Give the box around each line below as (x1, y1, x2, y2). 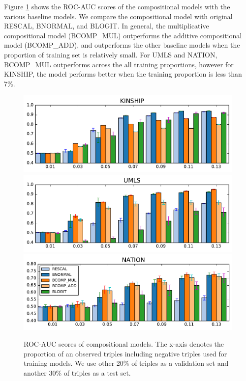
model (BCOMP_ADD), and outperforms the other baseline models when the (4, 40, 240, 50)
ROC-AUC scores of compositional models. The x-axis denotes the (24, 339, 224, 349)
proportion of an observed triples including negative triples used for (24, 348, 227, 358)
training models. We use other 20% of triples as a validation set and (24, 358, 229, 368)
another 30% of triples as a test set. (24, 367, 131, 378)
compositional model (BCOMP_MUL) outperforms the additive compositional (4, 30, 242, 40)
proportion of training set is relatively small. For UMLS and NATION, (4, 49, 217, 59)
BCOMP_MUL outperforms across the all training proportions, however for (4, 59, 234, 69)
